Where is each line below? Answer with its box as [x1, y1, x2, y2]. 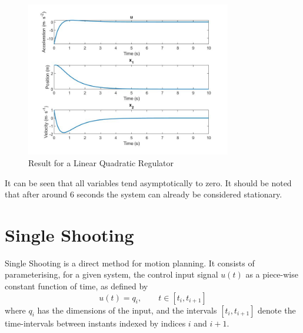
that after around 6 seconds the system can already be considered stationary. [5, 188, 282, 200]
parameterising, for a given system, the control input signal [5, 268, 218, 281]
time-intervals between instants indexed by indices [5, 316, 186, 329]
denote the [258, 304, 296, 316]
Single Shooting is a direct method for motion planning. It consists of [5, 256, 255, 269]
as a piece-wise [245, 268, 298, 281]
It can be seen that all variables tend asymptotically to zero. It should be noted [5, 176, 292, 189]
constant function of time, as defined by [5, 280, 148, 292]
